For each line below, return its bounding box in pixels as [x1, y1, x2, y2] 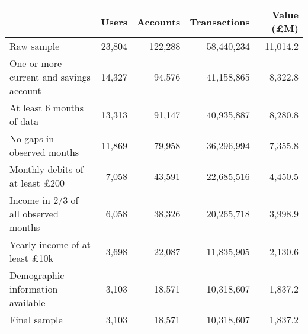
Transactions [190, 14, 250, 28]
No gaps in [9, 131, 54, 145]
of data [9, 114, 39, 128]
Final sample [9, 313, 63, 326]
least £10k [9, 251, 53, 265]
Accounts [137, 14, 181, 28]
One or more [9, 56, 62, 70]
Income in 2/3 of [9, 193, 79, 207]
